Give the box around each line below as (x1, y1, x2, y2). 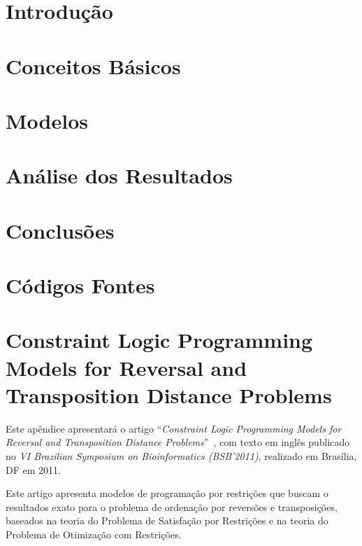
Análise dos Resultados (6, 161, 233, 190)
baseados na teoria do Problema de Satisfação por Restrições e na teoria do (6, 513, 328, 528)
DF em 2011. (6, 462, 61, 477)
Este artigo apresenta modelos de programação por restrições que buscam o (6, 486, 328, 500)
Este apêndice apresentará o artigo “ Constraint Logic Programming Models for (6, 421, 342, 435)
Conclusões (6, 216, 115, 244)
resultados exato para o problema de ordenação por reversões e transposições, (6, 499, 338, 514)
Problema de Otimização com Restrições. (6, 526, 182, 541)
